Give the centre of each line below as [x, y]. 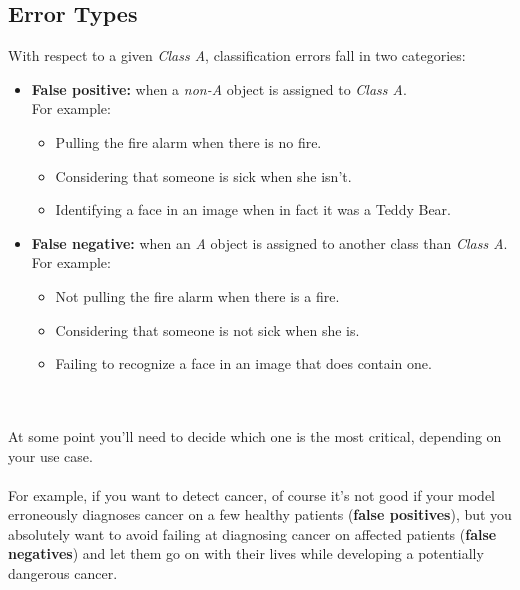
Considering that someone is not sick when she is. [207, 329]
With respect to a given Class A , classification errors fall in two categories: [237, 55]
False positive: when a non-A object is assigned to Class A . [219, 88]
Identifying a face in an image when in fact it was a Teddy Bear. [253, 209]
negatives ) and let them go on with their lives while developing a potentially [246, 553]
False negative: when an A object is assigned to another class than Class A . [269, 242]
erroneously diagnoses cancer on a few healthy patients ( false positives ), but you [260, 514]
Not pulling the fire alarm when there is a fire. [197, 295]
